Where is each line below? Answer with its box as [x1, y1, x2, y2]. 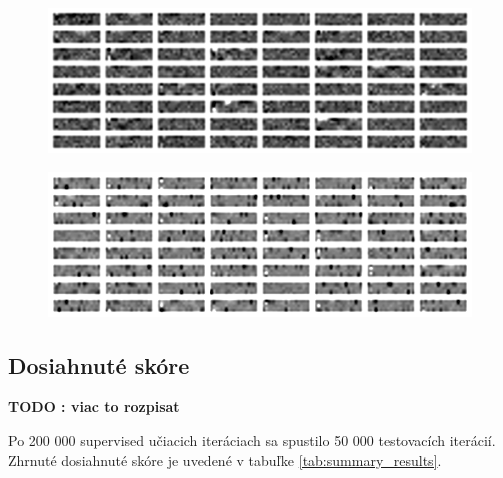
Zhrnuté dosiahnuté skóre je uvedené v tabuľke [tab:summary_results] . [8, 449, 442, 470]
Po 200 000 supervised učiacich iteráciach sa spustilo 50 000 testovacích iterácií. [8, 429, 496, 450]
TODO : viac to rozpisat [8, 396, 180, 417]
